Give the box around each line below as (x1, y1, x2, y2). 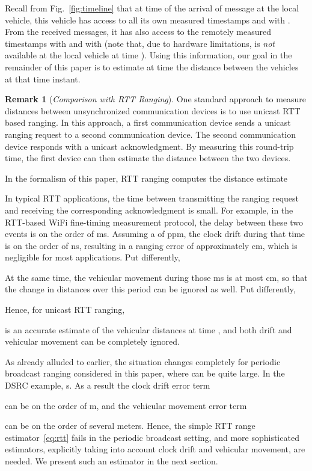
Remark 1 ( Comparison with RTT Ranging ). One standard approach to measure (5, 93, 307, 105)
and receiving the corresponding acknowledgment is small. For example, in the (5, 203, 293, 216)
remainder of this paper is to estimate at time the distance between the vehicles (5, 60, 299, 73)
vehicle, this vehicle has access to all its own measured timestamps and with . (5, 13, 290, 26)
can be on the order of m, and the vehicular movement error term (5, 399, 247, 411)
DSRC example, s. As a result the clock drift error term (5, 379, 210, 392)
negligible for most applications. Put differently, (5, 251, 180, 263)
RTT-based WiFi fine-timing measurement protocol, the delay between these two (5, 215, 304, 228)
